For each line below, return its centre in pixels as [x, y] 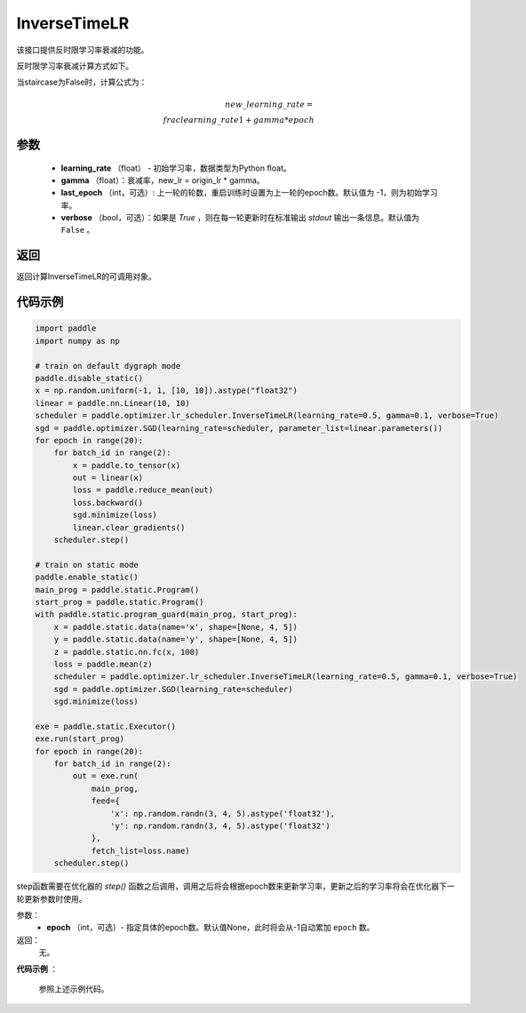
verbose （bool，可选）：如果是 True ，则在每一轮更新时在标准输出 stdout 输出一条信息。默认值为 [240, 218]
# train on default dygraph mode [108, 366]
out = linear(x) [108, 478]
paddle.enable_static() [87, 577]
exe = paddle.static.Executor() [106, 726]
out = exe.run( [106, 776]
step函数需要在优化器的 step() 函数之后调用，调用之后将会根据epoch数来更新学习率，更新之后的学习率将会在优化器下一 [235, 886]
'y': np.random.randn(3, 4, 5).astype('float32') [220, 826]
